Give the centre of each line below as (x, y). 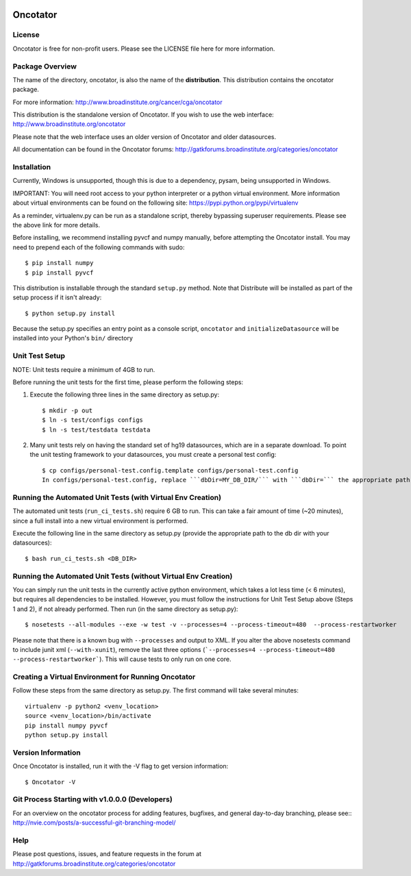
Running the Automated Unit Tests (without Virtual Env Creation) (123, 576)
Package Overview (45, 66)
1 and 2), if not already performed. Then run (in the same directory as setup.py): (125, 609)
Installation (32, 167)
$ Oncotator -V (50, 782)
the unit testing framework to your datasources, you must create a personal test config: (153, 455)
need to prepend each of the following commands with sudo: (99, 247)
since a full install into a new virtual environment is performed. (100, 521)
